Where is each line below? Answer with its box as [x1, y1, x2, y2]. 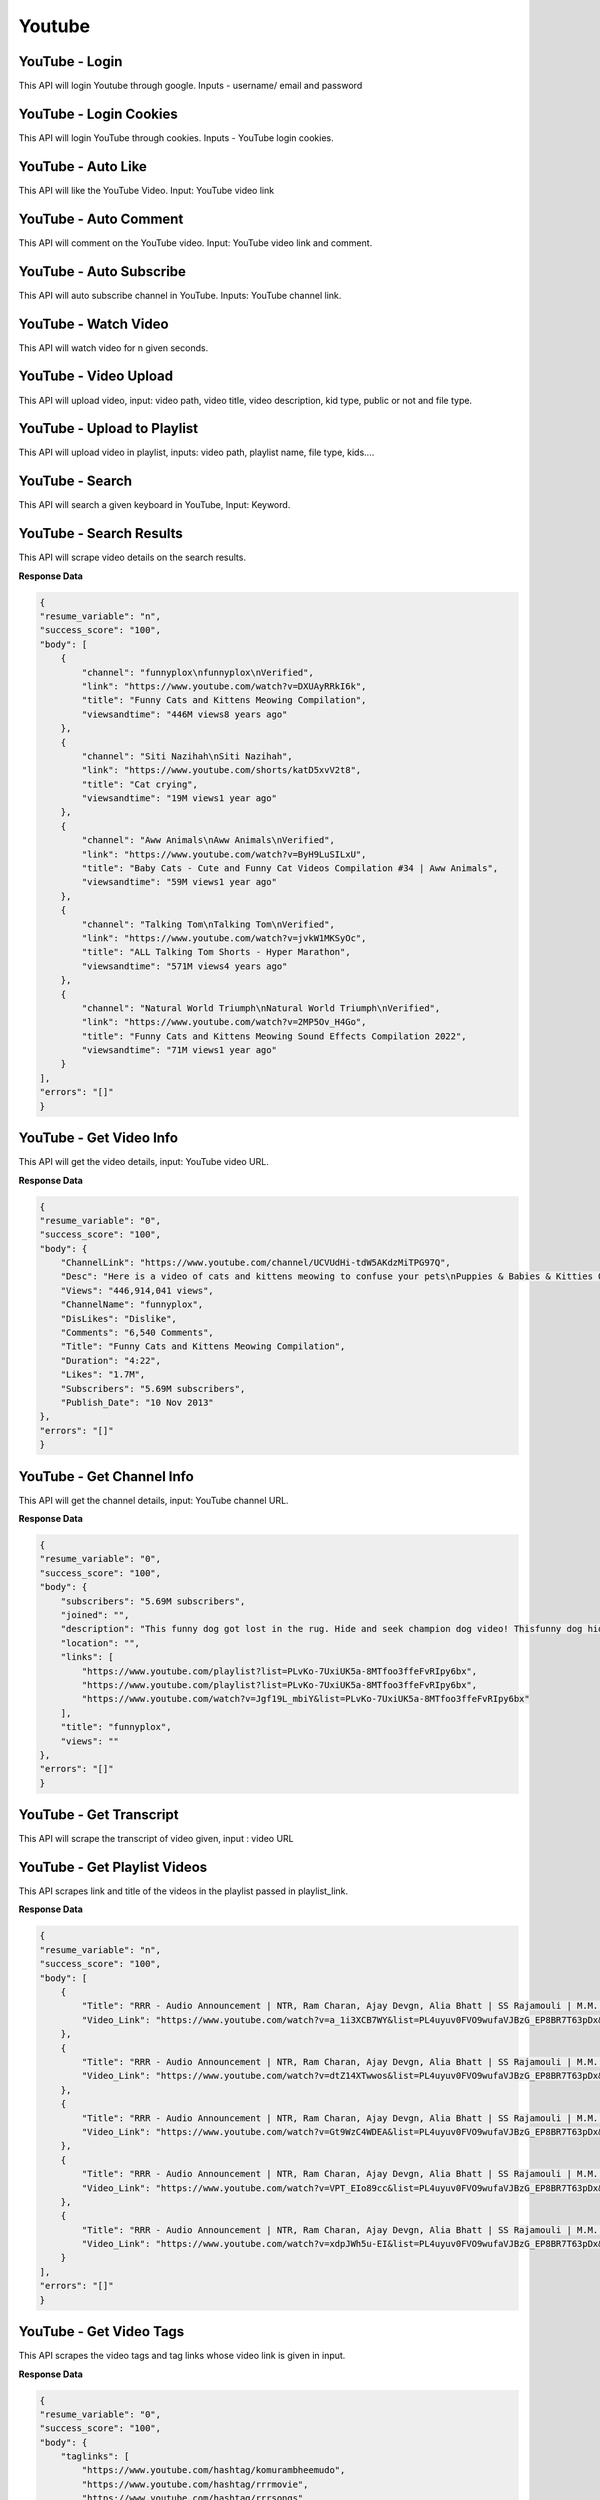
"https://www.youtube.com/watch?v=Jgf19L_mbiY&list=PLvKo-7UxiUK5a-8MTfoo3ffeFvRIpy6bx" [81, 1693, 530, 1705]
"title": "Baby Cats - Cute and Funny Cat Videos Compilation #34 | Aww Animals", [81, 863, 499, 874]
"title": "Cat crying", [81, 778, 199, 790]
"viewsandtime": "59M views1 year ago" [81, 876, 277, 888]
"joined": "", [60, 1610, 130, 1620]
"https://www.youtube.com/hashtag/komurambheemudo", [81, 2465, 346, 2476]
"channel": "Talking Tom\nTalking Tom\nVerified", [81, 918, 335, 930]
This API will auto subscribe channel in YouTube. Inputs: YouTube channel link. [18, 289, 342, 301]
